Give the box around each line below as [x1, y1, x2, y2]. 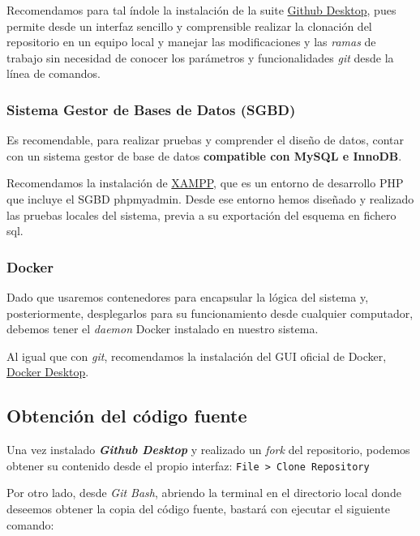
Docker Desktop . [6, 363, 89, 380]
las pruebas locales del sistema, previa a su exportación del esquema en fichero [6, 206, 396, 223]
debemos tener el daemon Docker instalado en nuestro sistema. [6, 320, 319, 337]
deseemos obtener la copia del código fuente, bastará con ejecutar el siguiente [6, 500, 390, 517]
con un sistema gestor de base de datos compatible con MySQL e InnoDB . [6, 147, 402, 164]
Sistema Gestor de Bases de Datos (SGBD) [6, 99, 296, 119]
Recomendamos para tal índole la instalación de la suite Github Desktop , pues [6, 2, 396, 18]
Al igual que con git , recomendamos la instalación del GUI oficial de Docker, [6, 347, 387, 364]
